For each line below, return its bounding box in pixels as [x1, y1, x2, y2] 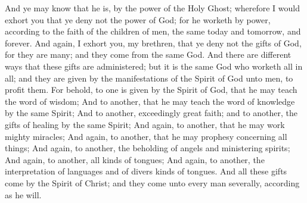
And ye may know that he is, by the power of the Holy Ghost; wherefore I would [5, 2, 300, 14]
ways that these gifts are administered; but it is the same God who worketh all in [5, 60, 303, 72]
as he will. [5, 188, 42, 201]
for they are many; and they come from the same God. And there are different [5, 48, 292, 61]
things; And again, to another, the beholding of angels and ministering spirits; [5, 142, 290, 154]
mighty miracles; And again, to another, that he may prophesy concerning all [5, 130, 287, 142]
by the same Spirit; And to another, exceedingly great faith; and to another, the [5, 107, 298, 119]
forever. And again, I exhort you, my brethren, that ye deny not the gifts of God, [5, 36, 302, 49]
